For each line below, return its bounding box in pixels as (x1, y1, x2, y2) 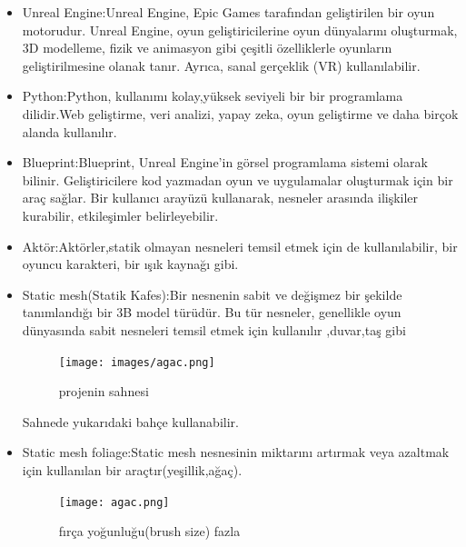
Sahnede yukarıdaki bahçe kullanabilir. (22, 412, 239, 431)
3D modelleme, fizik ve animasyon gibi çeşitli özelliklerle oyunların (22, 38, 392, 57)
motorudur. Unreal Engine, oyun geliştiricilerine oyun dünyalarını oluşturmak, (22, 20, 458, 39)
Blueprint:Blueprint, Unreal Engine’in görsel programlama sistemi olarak (22, 153, 428, 172)
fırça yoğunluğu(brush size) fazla (58, 522, 241, 541)
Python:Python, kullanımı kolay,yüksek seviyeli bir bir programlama (22, 86, 403, 105)
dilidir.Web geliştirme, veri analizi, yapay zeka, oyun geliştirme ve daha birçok (22, 104, 459, 123)
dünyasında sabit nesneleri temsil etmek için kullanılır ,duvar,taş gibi (22, 320, 406, 339)
